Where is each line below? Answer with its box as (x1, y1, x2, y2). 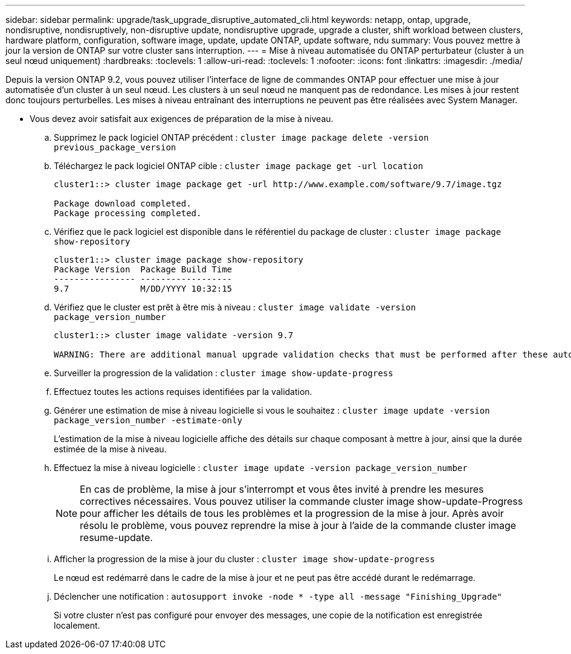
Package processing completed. (54, 208, 202, 218)
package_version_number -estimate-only (54, 415, 242, 425)
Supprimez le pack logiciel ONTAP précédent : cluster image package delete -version (54, 132, 429, 143)
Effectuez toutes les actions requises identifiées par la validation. (54, 386, 312, 397)
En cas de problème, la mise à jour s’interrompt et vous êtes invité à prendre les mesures (80, 483, 484, 495)
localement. (54, 620, 100, 630)
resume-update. (80, 531, 153, 543)
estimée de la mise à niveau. (54, 444, 167, 454)
